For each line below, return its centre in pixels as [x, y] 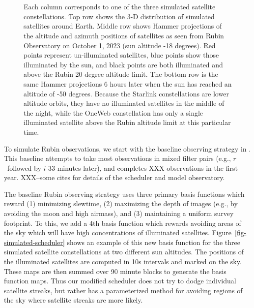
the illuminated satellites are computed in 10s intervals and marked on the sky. [123, 262]
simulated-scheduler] [34, 242]
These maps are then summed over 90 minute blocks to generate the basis [115, 271]
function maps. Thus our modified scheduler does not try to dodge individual [120, 281]
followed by [24, 168]
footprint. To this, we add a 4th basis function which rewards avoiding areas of [123, 223]
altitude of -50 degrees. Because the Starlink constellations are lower [126, 93]
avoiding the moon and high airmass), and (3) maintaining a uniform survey [119, 213]
